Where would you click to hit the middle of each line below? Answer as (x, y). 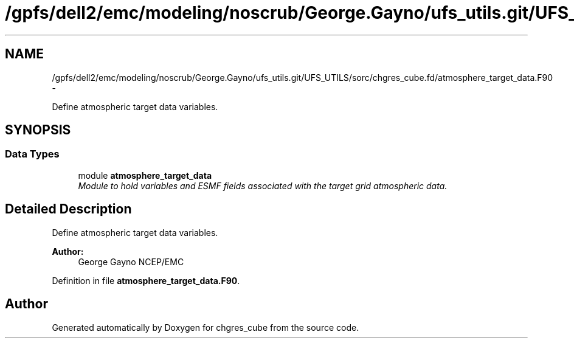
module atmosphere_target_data (145, 175)
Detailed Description (68, 209)
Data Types (32, 154)
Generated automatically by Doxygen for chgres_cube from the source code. (206, 327)
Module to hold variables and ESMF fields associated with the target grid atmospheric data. (263, 185)
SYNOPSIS (38, 130)
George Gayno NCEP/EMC (131, 262)
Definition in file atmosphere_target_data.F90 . (146, 280)
